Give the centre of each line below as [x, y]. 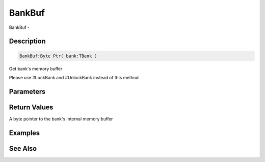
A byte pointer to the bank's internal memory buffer [61, 119]
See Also [23, 149]
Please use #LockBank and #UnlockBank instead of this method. [74, 77]
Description [27, 41]
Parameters [27, 91]
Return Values [31, 107]
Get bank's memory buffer [36, 69]
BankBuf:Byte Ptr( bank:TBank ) [58, 56]
